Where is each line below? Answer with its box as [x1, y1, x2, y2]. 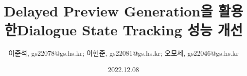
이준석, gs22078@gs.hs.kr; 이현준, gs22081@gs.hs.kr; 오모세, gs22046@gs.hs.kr [8, 48, 239, 58]
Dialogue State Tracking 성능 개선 [17, 20, 243, 40]
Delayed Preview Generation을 [3, 1, 213, 21]
